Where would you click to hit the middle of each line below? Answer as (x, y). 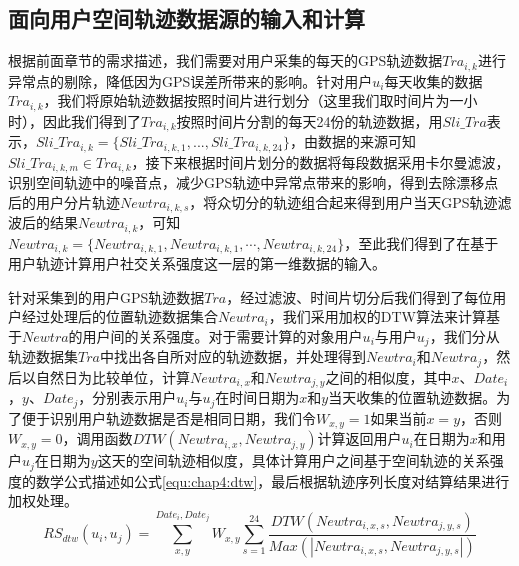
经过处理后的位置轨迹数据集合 (119, 316)
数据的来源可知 (366, 141)
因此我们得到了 (91, 120)
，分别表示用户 (127, 397)
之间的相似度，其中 (388, 376)
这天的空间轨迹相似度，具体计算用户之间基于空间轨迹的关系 (293, 460)
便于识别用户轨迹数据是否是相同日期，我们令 (168, 417)
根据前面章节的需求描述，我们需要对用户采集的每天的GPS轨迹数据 (225, 60)
